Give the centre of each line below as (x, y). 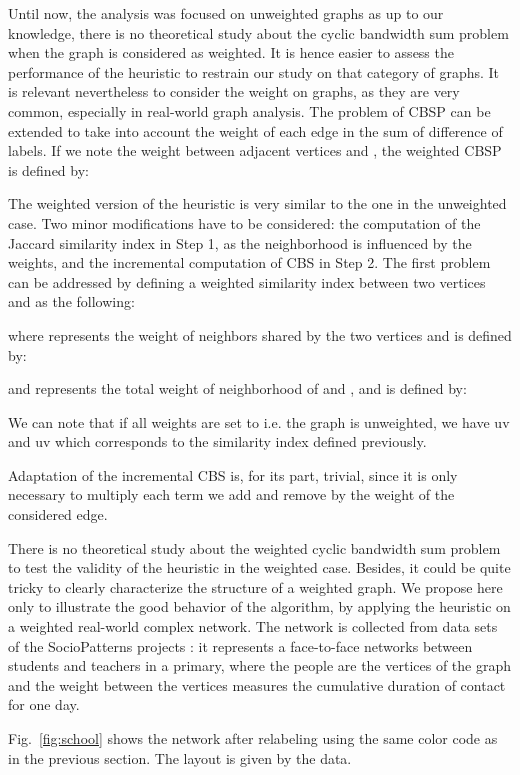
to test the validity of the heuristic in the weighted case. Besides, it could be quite (259, 567)
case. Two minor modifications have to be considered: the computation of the (244, 222)
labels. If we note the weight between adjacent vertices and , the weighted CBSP (255, 150)
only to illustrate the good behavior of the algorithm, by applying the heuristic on (259, 606)
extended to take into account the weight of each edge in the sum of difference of (255, 130)
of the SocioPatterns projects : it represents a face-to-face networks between (240, 645)
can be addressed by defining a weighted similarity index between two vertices (247, 281)
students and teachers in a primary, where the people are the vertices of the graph (260, 665)
